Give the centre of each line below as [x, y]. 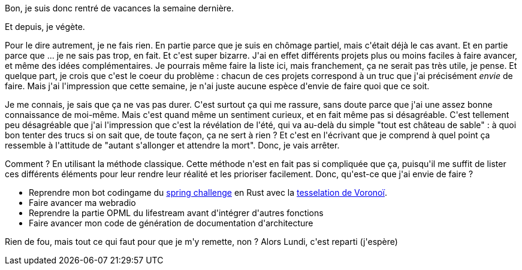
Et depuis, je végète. [45, 27]
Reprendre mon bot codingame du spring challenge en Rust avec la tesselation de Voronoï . [208, 192]
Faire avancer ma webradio [82, 203]
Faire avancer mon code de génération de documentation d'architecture [171, 223]
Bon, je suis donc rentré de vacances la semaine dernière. [120, 8]
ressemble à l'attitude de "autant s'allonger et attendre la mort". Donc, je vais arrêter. [172, 145]
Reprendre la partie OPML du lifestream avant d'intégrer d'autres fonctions [176, 213]
